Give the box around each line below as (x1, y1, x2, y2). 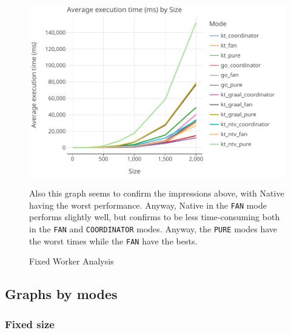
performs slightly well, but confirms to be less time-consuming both (29, 210, 280, 223)
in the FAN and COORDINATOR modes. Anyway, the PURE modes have (29, 222, 278, 235)
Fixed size (5, 316, 55, 331)
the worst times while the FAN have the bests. (29, 234, 198, 247)
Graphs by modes (5, 284, 118, 303)
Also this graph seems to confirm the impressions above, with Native (29, 187, 284, 200)
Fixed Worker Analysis (29, 255, 114, 267)
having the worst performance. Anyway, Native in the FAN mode (29, 198, 267, 211)
